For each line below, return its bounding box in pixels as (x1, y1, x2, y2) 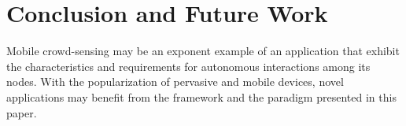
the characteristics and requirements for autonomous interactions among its (6, 57, 371, 74)
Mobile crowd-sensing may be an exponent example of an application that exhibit (6, 43, 400, 59)
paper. (6, 104, 37, 120)
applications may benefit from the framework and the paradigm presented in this (6, 88, 397, 105)
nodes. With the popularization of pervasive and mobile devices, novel (6, 73, 344, 90)
